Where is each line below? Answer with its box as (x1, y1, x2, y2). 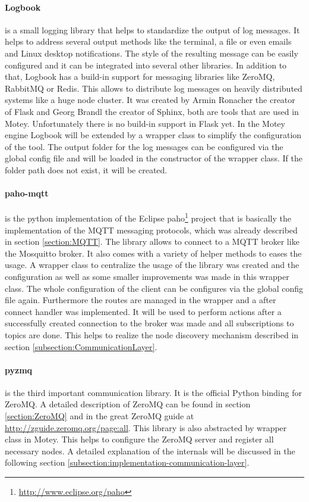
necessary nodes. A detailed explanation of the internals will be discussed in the (5, 444, 295, 457)
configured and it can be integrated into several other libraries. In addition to (5, 58, 287, 71)
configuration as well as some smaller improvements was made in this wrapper (5, 270, 289, 282)
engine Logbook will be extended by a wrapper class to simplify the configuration (5, 129, 302, 141)
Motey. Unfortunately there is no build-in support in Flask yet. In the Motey (5, 117, 285, 129)
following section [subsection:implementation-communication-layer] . (5, 456, 250, 469)
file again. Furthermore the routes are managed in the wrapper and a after (5, 294, 276, 306)
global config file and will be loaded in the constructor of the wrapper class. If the (5, 152, 302, 164)
